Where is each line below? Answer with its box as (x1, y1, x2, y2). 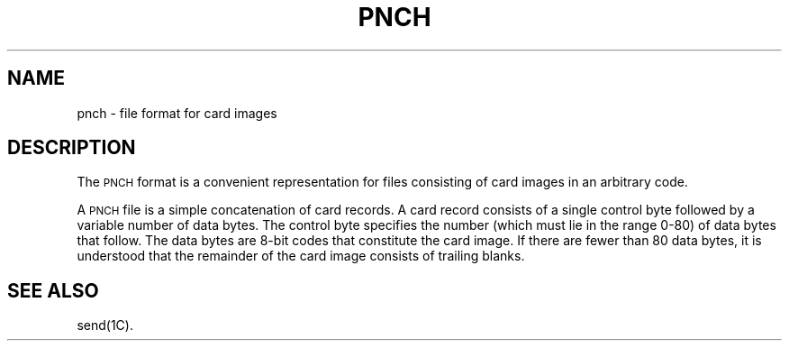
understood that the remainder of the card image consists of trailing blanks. (77, 248, 525, 264)
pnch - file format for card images (77, 105, 277, 121)
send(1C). (77, 317, 133, 334)
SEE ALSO (7, 279, 99, 302)
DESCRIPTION (7, 136, 136, 160)
